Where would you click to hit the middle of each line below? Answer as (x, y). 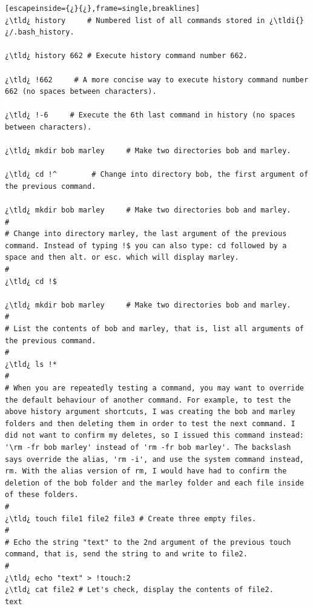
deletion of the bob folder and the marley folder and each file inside (154, 483)
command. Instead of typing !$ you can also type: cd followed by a (146, 245)
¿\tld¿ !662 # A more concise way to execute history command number (157, 80)
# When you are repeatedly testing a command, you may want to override (154, 388)
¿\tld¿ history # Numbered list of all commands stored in (135, 20)
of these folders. (42, 495)
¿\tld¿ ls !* (31, 364)
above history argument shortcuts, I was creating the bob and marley (150, 412)
